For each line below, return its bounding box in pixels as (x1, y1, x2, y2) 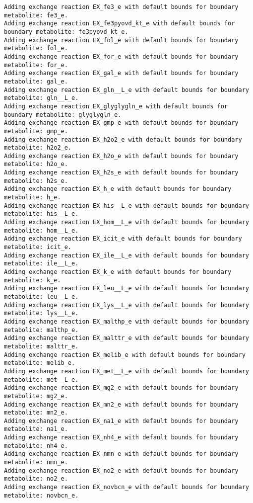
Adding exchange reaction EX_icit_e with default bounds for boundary (4, 235, 242, 243)
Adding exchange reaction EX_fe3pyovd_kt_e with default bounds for (4, 20, 235, 27)
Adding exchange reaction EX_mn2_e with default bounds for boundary (4, 401, 239, 408)
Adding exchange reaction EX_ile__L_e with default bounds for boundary (4, 251, 249, 259)
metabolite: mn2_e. (4, 409, 68, 417)
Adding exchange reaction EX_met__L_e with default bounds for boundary (4, 367, 249, 375)
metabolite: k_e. (4, 276, 61, 284)
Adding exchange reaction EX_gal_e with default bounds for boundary (4, 70, 239, 77)
